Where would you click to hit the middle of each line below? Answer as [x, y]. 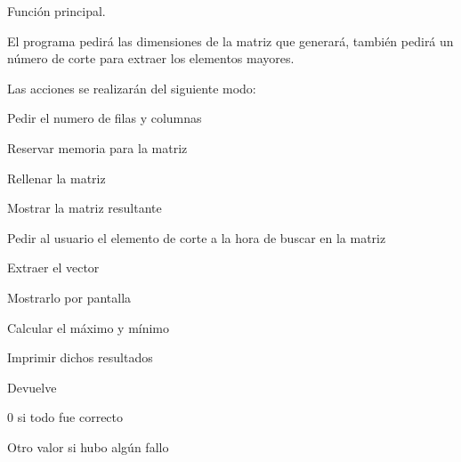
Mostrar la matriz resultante [85, 208]
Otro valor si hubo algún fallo [88, 446]
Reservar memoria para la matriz [97, 147]
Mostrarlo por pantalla [69, 297]
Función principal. [57, 11]
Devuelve [32, 387]
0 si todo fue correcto [65, 417]
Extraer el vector [53, 267]
